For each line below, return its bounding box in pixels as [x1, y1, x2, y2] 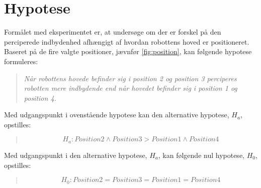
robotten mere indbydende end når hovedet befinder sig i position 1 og [24, 83, 237, 93]
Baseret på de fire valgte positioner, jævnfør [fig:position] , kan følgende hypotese [4, 46, 252, 57]
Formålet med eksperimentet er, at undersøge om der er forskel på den [4, 27, 221, 37]
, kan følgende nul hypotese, [158, 149, 244, 160]
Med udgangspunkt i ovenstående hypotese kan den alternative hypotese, [4, 109, 229, 120]
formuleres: [4, 56, 38, 66]
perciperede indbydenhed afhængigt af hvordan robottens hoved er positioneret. [4, 36, 249, 47]
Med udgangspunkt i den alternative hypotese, [4, 149, 147, 160]
